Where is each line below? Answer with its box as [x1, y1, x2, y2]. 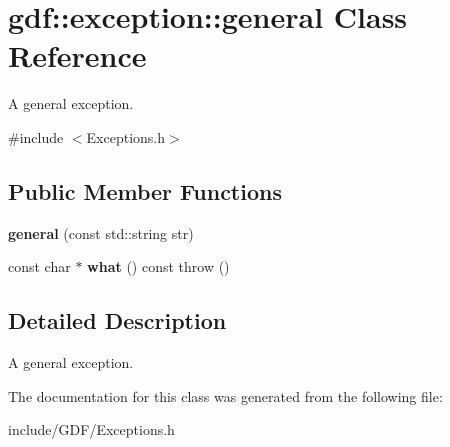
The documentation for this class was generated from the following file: [8, 385, 443, 406]
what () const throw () [87, 256, 230, 277]
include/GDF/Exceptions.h [8, 419, 175, 440]
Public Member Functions [8, 175, 282, 206]
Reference [8, 35, 147, 76]
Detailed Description [8, 305, 227, 336]
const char [8, 256, 71, 277]
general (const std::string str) [8, 222, 194, 243]
